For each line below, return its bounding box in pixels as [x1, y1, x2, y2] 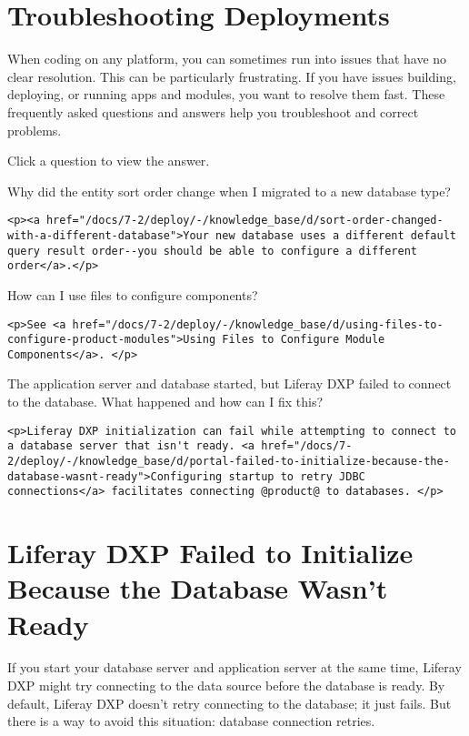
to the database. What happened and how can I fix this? [7, 392, 324, 411]
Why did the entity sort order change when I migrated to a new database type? [7, 181, 451, 200]
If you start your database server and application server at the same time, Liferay [7, 658, 462, 677]
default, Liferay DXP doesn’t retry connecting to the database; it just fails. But [7, 693, 452, 712]
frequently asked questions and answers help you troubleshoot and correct [7, 102, 419, 121]
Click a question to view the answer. [7, 151, 210, 170]
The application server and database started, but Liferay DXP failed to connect [7, 374, 452, 393]
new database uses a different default [215, 228, 456, 242]
